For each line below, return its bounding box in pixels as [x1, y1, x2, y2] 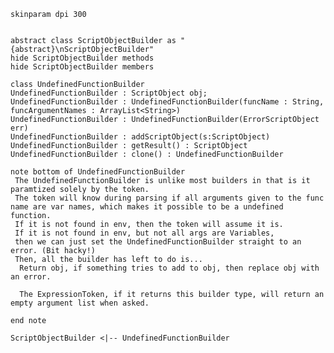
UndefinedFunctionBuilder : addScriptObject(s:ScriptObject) [10, 132, 271, 142]
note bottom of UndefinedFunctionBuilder [10, 167, 186, 177]
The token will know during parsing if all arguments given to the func [14, 193, 325, 203]
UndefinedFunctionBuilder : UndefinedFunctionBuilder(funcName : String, [10, 97, 325, 107]
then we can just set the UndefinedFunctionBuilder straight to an [14, 237, 302, 247]
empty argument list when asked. [10, 298, 150, 308]
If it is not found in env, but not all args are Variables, [14, 228, 275, 238]
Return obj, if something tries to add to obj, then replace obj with [19, 263, 320, 273]
